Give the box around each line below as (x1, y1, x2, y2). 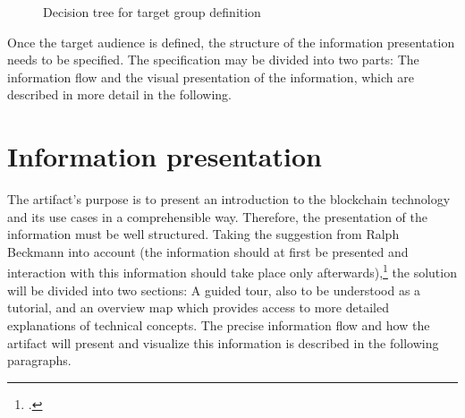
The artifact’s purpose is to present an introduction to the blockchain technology (7, 190, 451, 209)
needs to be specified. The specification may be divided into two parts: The (7, 50, 419, 69)
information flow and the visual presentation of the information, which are (7, 67, 414, 86)
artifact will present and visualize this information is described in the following (7, 333, 439, 352)
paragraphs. (7, 351, 72, 370)
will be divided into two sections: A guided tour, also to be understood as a (7, 280, 421, 299)
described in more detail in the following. (7, 85, 232, 104)
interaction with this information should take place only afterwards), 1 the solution (7, 260, 457, 282)
